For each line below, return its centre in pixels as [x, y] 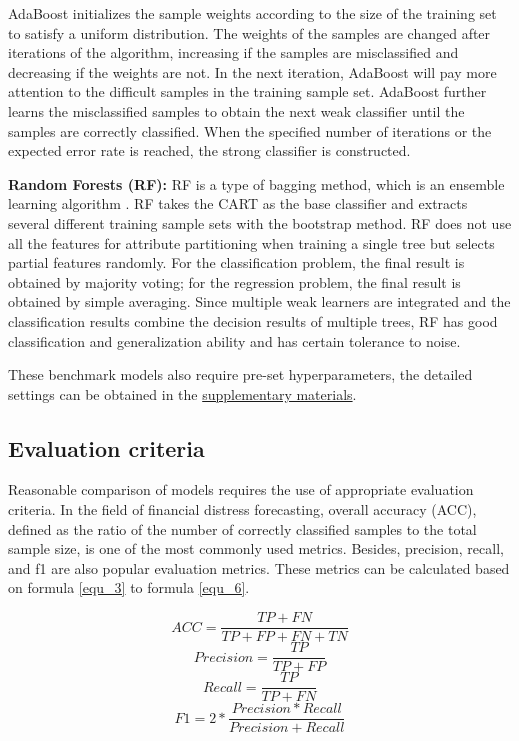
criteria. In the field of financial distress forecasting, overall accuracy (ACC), [242, 509]
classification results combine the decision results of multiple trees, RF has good [253, 320]
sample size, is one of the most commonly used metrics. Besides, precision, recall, [256, 548]
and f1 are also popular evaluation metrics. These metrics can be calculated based [259, 567]
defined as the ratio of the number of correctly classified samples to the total [242, 528]
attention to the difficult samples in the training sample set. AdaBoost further [247, 91]
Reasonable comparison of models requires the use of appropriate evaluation [241, 489]
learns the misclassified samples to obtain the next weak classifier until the [236, 110]
